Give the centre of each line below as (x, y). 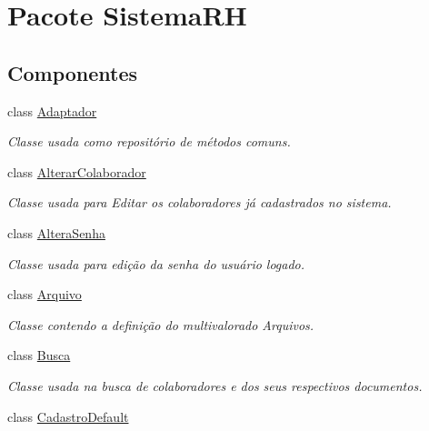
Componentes (73, 72)
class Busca (39, 355)
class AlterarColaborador (77, 171)
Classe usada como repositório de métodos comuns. (149, 141)
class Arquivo (45, 294)
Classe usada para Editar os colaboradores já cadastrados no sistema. (200, 202)
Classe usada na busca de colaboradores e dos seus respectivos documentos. (215, 385)
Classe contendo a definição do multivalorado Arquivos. (161, 324)
